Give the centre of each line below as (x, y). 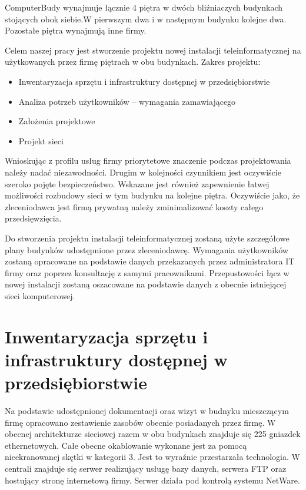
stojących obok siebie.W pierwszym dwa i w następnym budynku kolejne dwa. (146, 19)
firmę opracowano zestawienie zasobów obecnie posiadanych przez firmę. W (140, 422)
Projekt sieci (41, 140)
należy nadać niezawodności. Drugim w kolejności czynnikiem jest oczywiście (143, 172)
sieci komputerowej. (40, 295)
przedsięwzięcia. (33, 218)
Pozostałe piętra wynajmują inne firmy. (76, 30)
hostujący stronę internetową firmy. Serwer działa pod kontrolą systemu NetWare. (152, 480)
